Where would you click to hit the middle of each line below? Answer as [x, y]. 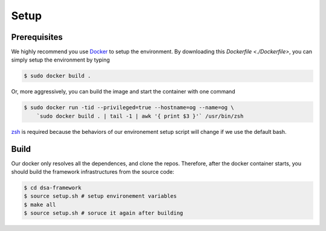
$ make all [40, 204]
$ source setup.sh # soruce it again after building [104, 213]
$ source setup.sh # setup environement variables [101, 196]
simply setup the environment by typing [60, 60]
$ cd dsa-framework [53, 188]
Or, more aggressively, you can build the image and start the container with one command [123, 92]
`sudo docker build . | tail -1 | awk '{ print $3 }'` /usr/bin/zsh [140, 116]
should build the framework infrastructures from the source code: [93, 172]
